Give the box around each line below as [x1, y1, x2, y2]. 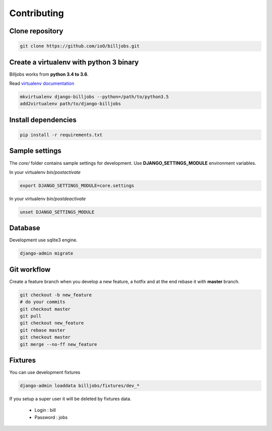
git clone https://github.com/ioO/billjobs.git [20, 43, 140, 49]
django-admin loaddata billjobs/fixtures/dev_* [20, 383, 140, 389]
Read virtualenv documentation [9, 81, 75, 87]
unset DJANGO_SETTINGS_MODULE [20, 209, 95, 215]
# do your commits [20, 299, 65, 305]
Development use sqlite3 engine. [9, 237, 78, 243]
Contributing [9, 8, 64, 19]
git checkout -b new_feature [20, 292, 92, 297]
